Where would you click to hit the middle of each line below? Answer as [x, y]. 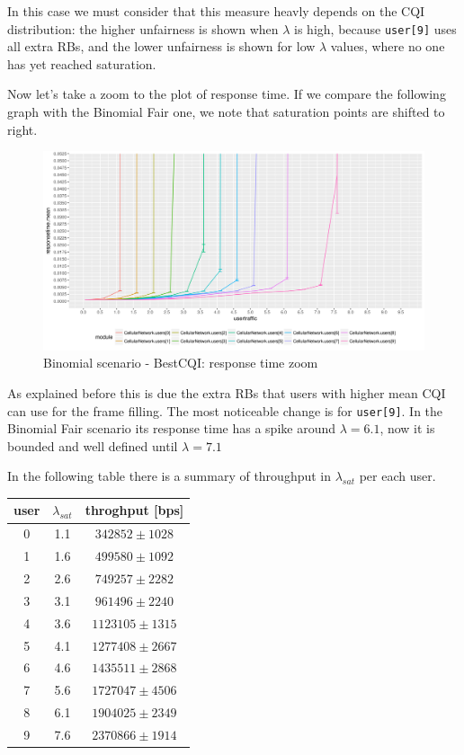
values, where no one [388, 46]
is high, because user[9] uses [375, 28]
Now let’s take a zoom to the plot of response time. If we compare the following [227, 94]
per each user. [397, 476]
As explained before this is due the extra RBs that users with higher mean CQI [227, 392]
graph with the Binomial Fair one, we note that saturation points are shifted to [226, 112]
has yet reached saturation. [82, 63]
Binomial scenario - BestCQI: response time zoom [181, 363]
